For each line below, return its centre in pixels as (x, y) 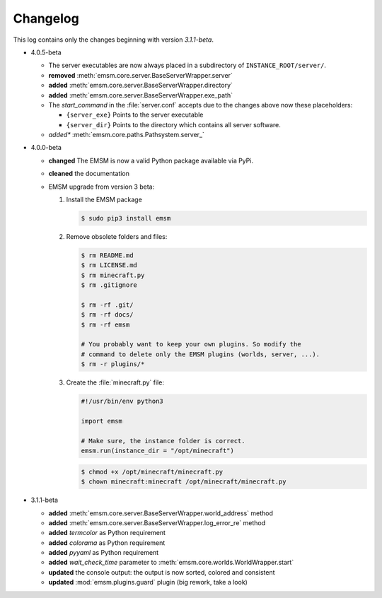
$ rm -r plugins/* (113, 364)
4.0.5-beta (46, 52)
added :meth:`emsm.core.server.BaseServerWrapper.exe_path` (141, 95)
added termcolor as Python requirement (107, 533)
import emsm (102, 421)
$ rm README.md (107, 255)
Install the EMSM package (104, 200)
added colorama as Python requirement (107, 543)
